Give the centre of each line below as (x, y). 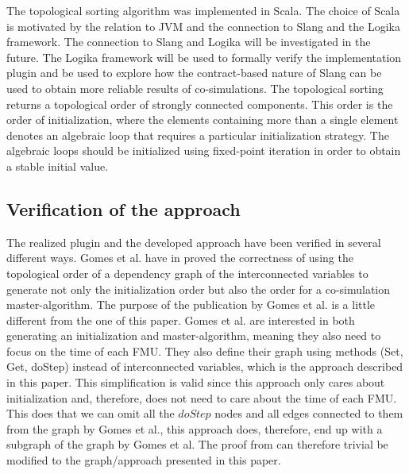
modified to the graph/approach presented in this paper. (144, 460)
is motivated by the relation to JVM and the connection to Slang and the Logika (203, 26)
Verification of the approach (123, 208)
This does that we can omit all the (91, 413)
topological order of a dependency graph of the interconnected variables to (187, 273)
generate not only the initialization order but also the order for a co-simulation (199, 289)
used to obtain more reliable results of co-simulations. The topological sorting (195, 88)
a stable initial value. (58, 166)
